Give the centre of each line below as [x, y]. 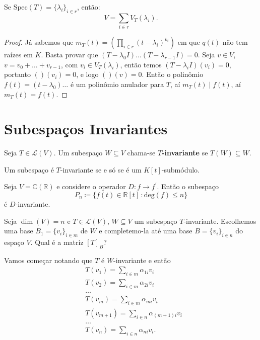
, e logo [87, 74]
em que [189, 42]
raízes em [18, 55]
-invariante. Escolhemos [220, 221]
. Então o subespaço [188, 186]
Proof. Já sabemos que [39, 42]
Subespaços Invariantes [86, 129]
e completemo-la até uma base [146, 231]
